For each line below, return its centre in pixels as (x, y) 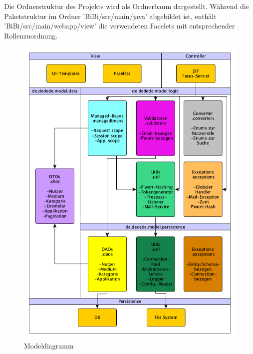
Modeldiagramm (49, 345)
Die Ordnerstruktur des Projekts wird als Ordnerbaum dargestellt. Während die (126, 6)
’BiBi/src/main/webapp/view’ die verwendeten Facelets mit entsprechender (120, 26)
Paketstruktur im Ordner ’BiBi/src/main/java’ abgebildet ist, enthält (110, 16)
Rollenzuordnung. (31, 35)
